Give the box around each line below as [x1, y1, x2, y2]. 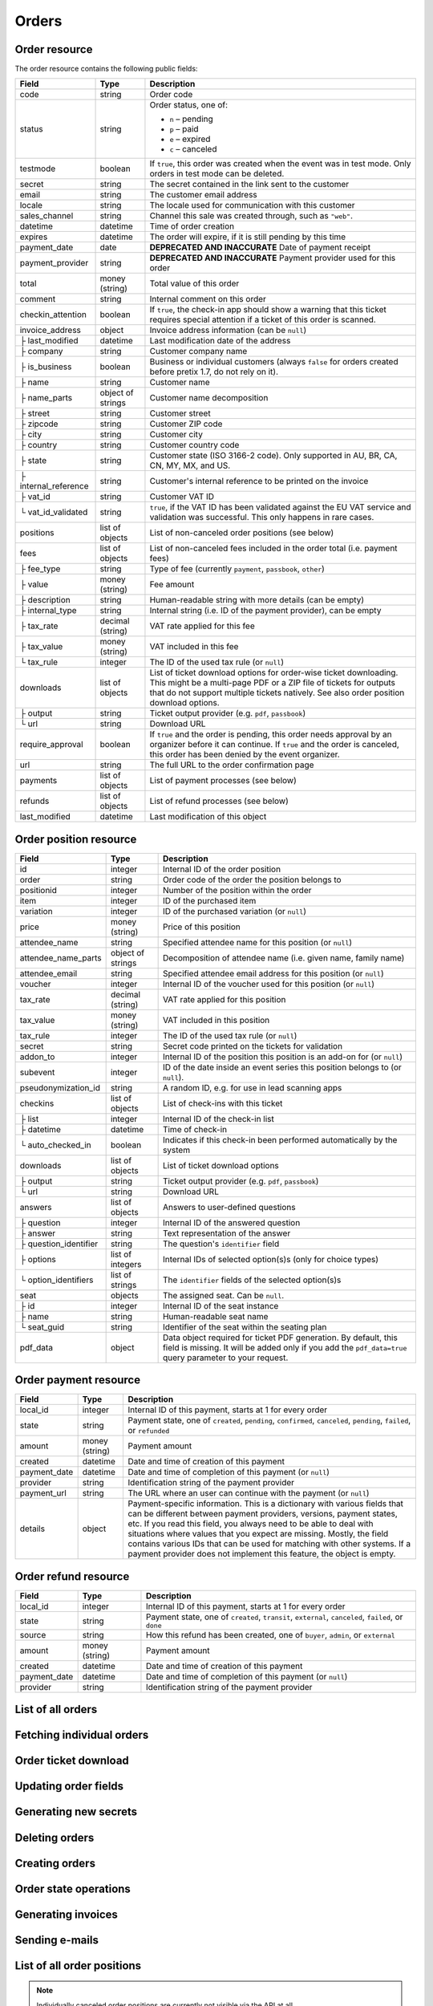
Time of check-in [162, 1123, 228, 1135]
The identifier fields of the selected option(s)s [162, 1274, 342, 1285]
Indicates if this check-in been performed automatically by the [162, 1134, 398, 1145]
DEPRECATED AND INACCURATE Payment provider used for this [149, 253, 396, 264]
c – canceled [169, 144, 217, 155]
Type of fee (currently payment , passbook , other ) [149, 563, 325, 575]
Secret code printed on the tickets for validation [162, 1040, 343, 1051]
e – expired [169, 133, 211, 144]
